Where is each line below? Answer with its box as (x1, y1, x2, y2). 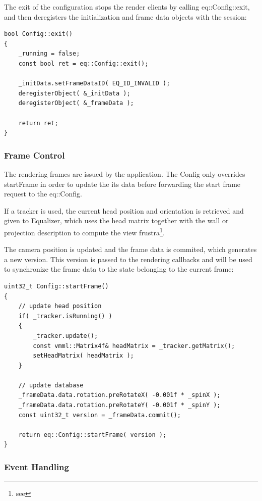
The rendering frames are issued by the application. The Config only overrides (4, 168, 245, 179)
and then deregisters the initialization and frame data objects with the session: (4, 11, 247, 22)
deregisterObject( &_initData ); (18, 89, 130, 97)
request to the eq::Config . (4, 188, 82, 199)
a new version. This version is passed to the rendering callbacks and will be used (4, 254, 252, 264)
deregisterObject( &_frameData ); (18, 99, 134, 107)
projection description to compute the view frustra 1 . (4, 225, 165, 237)
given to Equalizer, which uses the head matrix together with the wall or (4, 215, 229, 226)
